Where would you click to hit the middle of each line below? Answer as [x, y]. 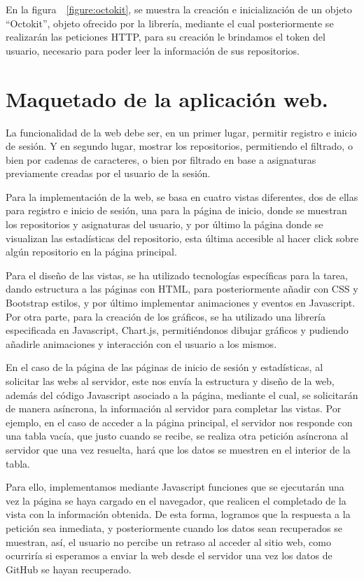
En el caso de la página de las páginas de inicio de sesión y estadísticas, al [164, 367]
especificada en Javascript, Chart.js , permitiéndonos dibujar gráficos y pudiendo [177, 330]
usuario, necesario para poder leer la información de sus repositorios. [153, 50]
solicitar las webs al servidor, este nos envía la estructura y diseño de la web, [170, 381]
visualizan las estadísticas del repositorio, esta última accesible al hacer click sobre [182, 238]
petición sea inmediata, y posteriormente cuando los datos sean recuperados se [174, 527]
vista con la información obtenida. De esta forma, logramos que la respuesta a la [178, 514]
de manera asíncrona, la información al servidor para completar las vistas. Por [174, 408]
